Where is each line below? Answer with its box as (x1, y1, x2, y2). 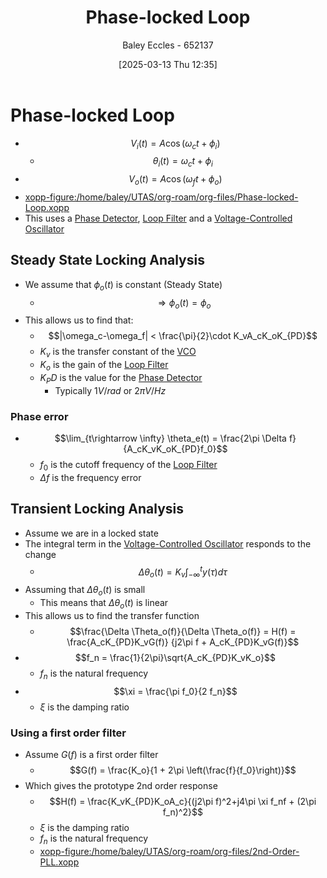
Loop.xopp (24, 202, 70, 214)
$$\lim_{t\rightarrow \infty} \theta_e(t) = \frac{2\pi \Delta (54, 432, 287, 445)
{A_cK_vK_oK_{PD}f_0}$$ (123, 443, 228, 455)
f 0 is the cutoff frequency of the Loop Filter (39, 459, 218, 473)
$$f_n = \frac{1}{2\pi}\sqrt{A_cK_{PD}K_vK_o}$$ (74, 651, 276, 663)
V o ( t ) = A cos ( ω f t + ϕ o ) (128, 173, 223, 188)
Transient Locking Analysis (10, 501, 185, 518)
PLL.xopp (39, 856, 80, 868)
